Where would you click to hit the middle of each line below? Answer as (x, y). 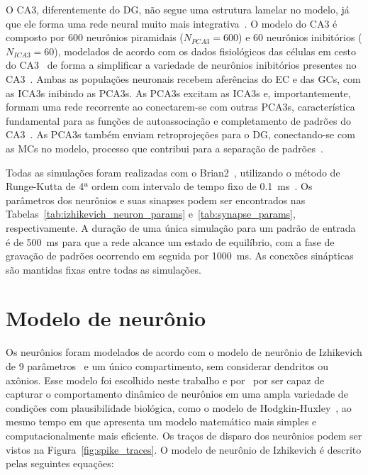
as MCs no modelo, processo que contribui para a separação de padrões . (165, 148)
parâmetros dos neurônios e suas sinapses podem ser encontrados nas (156, 200)
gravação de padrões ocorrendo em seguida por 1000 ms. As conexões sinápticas (180, 256)
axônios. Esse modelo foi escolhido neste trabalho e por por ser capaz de (165, 380)
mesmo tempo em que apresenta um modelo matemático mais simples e (161, 421)
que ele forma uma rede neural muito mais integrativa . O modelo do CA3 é (172, 23)
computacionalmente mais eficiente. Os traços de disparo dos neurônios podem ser (184, 435)
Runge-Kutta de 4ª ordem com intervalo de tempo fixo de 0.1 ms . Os (159, 186)
